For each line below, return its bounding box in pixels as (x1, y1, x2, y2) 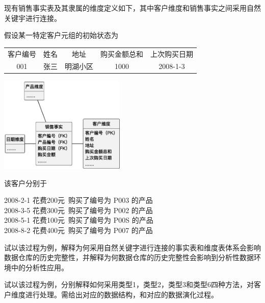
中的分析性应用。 (11, 262, 68, 272)
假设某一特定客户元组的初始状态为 (4, 30, 118, 40)
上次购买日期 (150, 48, 193, 59)
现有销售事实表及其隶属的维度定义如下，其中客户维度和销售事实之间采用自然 (4, 3, 261, 13)
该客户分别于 (4, 177, 47, 188)
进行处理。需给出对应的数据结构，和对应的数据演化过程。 (25, 289, 218, 299)
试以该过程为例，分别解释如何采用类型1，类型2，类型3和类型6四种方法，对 (4, 279, 254, 290)
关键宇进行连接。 (4, 12, 61, 23)
